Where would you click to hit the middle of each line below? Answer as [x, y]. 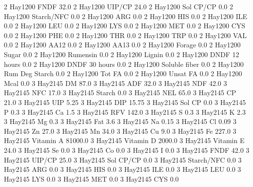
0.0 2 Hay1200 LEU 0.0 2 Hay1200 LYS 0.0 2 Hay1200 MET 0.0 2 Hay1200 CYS [125, 26]
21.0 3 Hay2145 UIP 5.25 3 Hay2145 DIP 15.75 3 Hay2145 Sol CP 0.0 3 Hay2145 [125, 102]
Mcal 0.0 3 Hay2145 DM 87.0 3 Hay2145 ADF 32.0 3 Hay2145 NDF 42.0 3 [116, 83]
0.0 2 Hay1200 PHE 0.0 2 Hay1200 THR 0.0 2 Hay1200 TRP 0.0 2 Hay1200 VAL [126, 35]
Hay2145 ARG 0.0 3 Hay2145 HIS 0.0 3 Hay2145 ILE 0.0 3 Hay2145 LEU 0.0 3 [123, 169]
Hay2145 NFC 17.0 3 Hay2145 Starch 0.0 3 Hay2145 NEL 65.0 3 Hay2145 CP [120, 93]
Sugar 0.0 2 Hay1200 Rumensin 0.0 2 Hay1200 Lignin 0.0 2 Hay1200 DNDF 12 [122, 54]
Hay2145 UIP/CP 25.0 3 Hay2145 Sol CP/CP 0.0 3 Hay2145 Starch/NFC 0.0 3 [123, 159]
